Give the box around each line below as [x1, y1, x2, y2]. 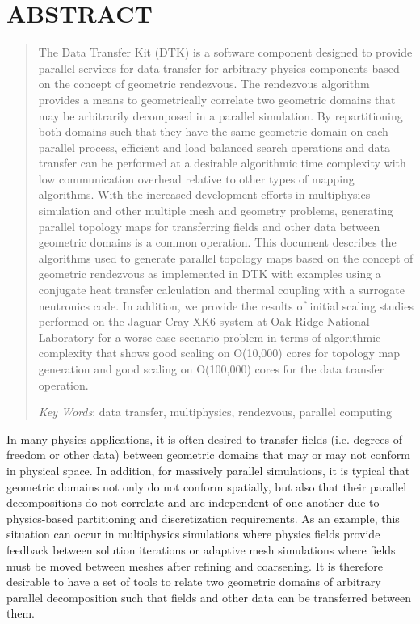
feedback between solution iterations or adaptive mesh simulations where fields [6, 541, 396, 558]
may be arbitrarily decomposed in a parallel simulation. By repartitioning [38, 107, 403, 124]
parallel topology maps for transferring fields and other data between [38, 217, 380, 234]
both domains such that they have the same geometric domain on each [38, 123, 388, 140]
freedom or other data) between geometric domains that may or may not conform [6, 446, 410, 463]
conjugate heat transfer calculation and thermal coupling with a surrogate [38, 281, 405, 298]
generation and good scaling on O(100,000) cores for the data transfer [38, 360, 384, 377]
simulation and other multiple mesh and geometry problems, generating [38, 202, 393, 219]
